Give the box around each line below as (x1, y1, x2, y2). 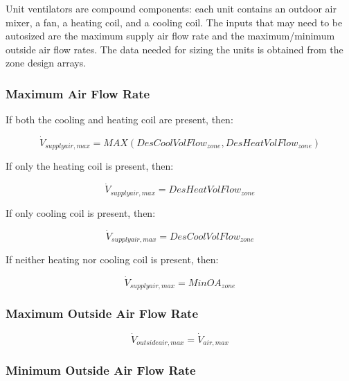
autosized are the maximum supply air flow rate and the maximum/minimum (6, 28, 335, 43)
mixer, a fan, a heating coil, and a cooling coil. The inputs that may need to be (6, 15, 343, 29)
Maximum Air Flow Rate (6, 85, 150, 102)
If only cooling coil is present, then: (6, 205, 156, 220)
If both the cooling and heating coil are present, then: (6, 112, 233, 127)
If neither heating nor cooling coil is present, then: (6, 251, 219, 266)
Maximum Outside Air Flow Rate (6, 305, 199, 322)
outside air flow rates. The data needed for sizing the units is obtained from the (6, 42, 343, 56)
